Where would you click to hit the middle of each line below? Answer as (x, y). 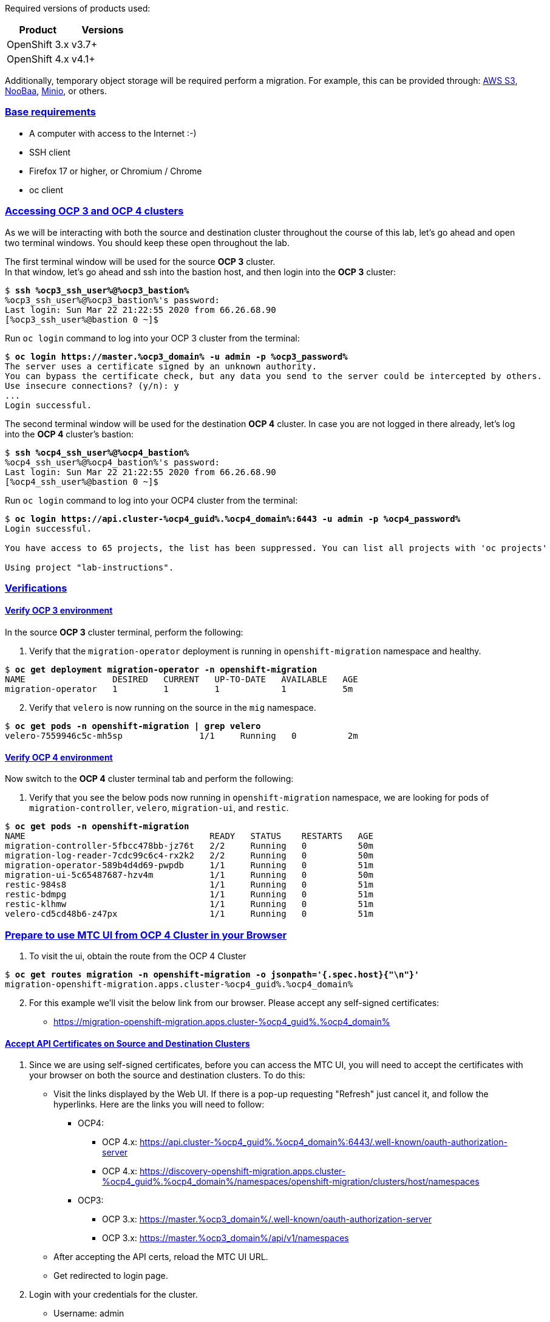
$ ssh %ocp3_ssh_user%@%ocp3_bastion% (97, 290)
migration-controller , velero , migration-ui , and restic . (159, 808)
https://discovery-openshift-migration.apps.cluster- (243, 1171)
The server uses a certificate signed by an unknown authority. (161, 366)
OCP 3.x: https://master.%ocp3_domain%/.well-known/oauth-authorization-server (267, 1219)
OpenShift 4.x (38, 59)
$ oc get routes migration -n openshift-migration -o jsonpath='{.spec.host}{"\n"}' (212, 975)
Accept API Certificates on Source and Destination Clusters (127, 1043)
